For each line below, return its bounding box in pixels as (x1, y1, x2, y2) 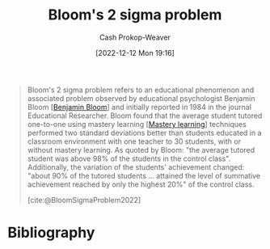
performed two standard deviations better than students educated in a (27, 128, 262, 137)
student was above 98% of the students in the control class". (27, 154, 231, 163)
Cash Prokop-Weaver (99, 32, 171, 42)
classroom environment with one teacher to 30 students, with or (27, 136, 242, 146)
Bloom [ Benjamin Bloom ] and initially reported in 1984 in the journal (27, 102, 252, 112)
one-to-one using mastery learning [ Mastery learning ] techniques (27, 119, 247, 129)
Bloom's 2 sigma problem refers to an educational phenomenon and (27, 85, 255, 95)
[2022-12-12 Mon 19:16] (95, 48, 175, 57)
